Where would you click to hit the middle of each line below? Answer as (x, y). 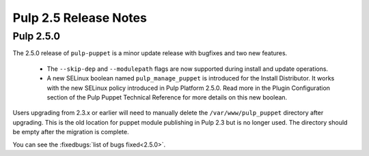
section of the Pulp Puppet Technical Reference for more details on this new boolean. (167, 97)
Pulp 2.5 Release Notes (80, 18)
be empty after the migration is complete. (71, 132)
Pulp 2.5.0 (37, 36)
